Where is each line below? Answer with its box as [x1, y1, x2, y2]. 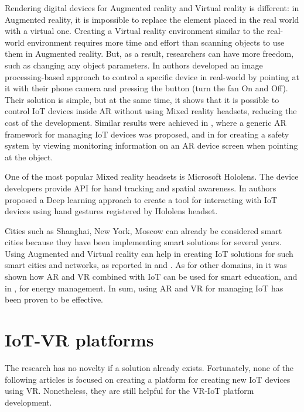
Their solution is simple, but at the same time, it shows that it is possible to [5, 93, 279, 105]
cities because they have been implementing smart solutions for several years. [5, 236, 282, 248]
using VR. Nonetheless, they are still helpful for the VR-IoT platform [5, 384, 254, 397]
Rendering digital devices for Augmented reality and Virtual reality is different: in [5, 2, 299, 13]
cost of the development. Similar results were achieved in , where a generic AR [5, 116, 286, 128]
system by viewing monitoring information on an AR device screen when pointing [5, 139, 298, 152]
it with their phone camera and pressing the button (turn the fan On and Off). [5, 82, 288, 94]
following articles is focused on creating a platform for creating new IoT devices [5, 373, 291, 385]
